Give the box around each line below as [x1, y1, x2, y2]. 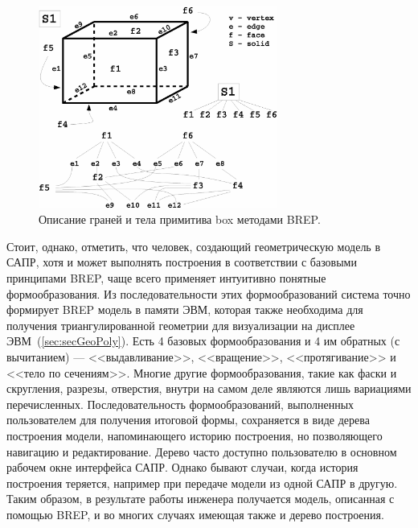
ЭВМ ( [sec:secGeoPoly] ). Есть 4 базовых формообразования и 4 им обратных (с [6, 332, 400, 349]
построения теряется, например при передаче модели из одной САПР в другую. [6, 474, 398, 491]
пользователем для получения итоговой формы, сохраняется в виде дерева [6, 411, 370, 428]
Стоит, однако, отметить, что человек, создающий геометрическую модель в [6, 237, 381, 254]
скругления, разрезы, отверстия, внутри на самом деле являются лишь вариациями [6, 380, 412, 397]
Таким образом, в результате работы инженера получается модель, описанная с [6, 490, 395, 507]
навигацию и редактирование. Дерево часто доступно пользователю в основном [6, 443, 397, 460]
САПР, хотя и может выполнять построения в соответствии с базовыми [6, 254, 357, 270]
